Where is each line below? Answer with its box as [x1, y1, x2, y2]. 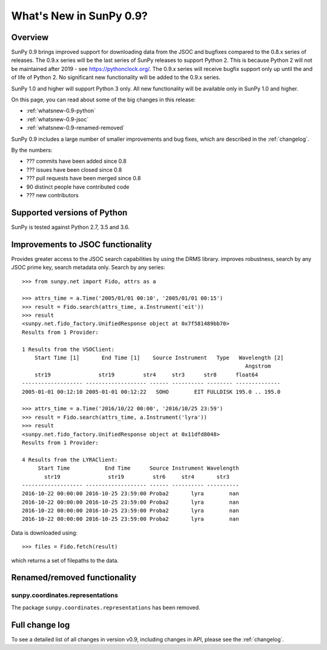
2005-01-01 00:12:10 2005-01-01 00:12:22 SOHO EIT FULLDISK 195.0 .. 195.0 [22, 388, 281, 395]
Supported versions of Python [11, 207, 128, 218]
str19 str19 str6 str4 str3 [44, 473, 230, 480]
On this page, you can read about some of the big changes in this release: [11, 96, 196, 103]
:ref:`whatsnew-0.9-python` [26, 107, 96, 115]
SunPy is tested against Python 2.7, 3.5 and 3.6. [11, 223, 130, 231]
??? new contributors [26, 191, 79, 198]
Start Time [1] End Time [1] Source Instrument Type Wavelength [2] [34, 354, 284, 361]
